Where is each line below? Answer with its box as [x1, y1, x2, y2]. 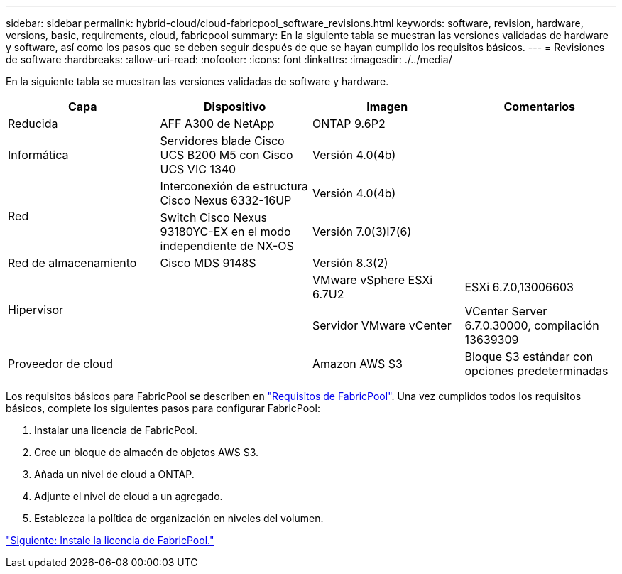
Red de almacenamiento [8, 256, 137, 270]
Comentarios [503, 99, 576, 114]
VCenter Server [464, 304, 547, 318]
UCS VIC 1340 [160, 162, 236, 176]
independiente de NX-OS [160, 239, 294, 253]
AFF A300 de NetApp [160, 117, 275, 131]
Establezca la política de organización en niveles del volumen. [34, 512, 324, 524]
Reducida [8, 117, 58, 131]
